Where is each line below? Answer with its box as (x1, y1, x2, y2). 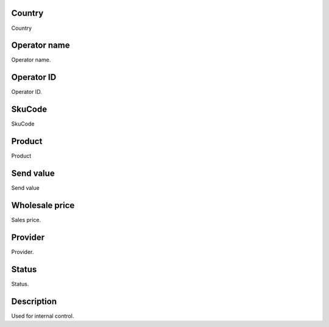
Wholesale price (11, 200, 75, 210)
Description (11, 296, 57, 306)
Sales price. (11, 216, 41, 223)
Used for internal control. (11, 312, 74, 320)
